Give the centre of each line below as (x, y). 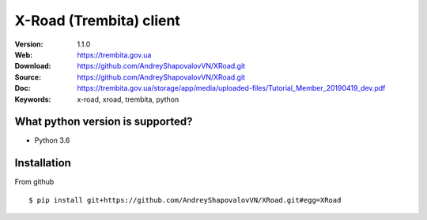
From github (34, 182)
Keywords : (33, 99)
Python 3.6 (52, 140)
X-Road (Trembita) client (98, 21)
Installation (43, 163)
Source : (28, 77)
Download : (33, 66)
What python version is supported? (104, 122)
